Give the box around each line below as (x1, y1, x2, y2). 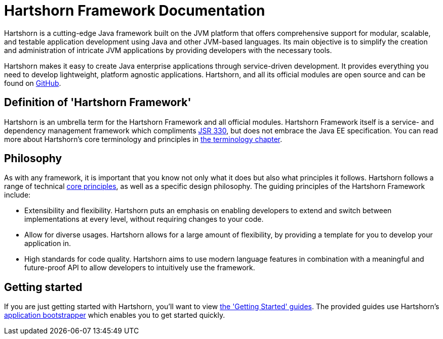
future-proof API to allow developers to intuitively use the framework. (24, 263, 255, 272)
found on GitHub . (4, 78, 61, 87)
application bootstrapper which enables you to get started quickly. (4, 311, 225, 320)
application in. (24, 239, 71, 248)
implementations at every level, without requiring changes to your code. (24, 215, 264, 224)
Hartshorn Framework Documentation (4, 2, 265, 19)
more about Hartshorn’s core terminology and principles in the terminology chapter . (4, 134, 283, 143)
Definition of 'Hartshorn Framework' (4, 96, 191, 109)
